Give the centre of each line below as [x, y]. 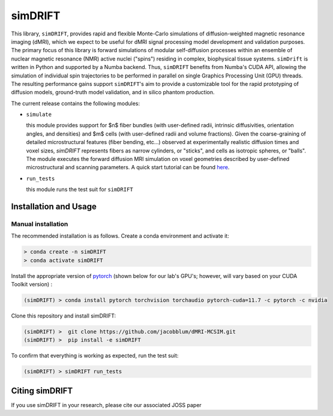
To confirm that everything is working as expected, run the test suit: [95, 356]
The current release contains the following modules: [76, 103]
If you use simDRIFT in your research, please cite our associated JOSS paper [106, 405]
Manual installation [40, 224]
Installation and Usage [54, 206]
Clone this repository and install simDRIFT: [64, 316]
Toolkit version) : [32, 285]
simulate [39, 115]
